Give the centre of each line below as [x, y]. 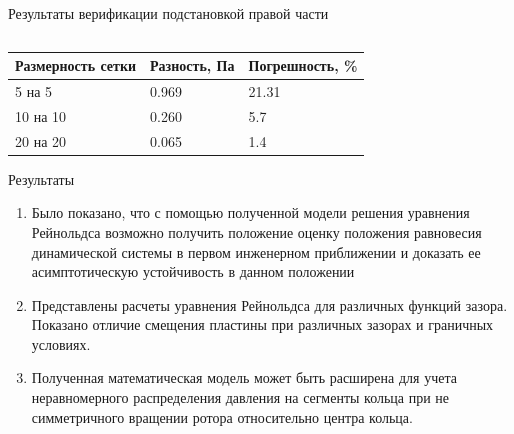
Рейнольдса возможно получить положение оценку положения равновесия [256, 231]
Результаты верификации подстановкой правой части [168, 13]
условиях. [61, 343]
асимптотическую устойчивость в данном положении [193, 271]
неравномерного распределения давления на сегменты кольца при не [240, 397]
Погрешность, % [303, 65]
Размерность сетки [76, 65]
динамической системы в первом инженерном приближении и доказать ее [256, 251]
